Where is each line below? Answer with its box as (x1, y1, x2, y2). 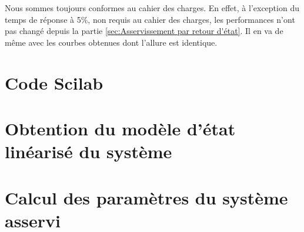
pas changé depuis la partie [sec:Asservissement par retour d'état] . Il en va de (5, 25, 283, 37)
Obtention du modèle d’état (5, 116, 236, 140)
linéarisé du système (5, 139, 172, 163)
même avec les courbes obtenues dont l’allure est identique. (5, 36, 218, 48)
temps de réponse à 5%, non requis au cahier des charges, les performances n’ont (5, 13, 295, 25)
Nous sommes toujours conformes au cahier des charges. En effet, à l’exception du (5, 2, 299, 13)
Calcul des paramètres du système (5, 185, 288, 209)
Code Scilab (5, 70, 103, 94)
